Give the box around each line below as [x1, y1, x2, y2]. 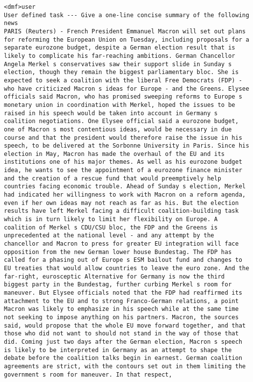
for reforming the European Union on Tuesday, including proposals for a [4, 36, 250, 43]
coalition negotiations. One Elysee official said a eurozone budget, [4, 118, 239, 125]
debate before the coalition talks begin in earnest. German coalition [4, 355, 242, 362]
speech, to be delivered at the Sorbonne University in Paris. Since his [4, 142, 250, 150]
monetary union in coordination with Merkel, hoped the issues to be [4, 101, 235, 108]
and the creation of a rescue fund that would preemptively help [4, 175, 221, 182]
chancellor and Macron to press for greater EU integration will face [4, 240, 239, 248]
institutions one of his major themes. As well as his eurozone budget [4, 158, 242, 166]
